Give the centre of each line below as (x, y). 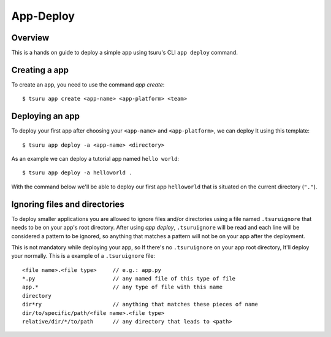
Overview (30, 38)
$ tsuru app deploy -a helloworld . (77, 173)
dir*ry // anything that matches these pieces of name (140, 304)
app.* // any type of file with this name (123, 287)
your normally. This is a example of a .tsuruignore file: (83, 256)
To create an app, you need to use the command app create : (88, 84)
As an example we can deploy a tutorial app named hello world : (95, 159)
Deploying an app (45, 116)
